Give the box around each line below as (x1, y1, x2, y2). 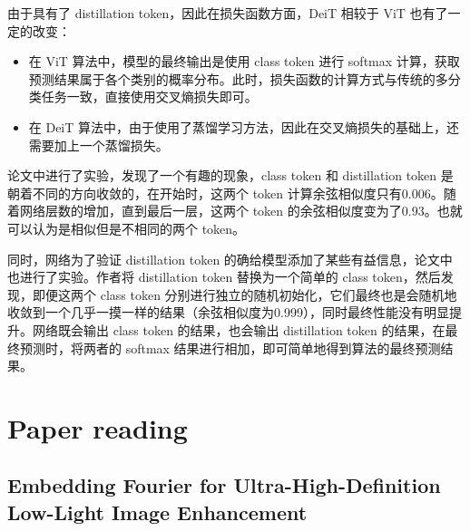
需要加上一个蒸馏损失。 (28, 135, 169, 154)
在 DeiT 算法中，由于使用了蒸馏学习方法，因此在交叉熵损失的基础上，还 (28, 117, 460, 136)
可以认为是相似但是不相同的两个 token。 (7, 218, 246, 237)
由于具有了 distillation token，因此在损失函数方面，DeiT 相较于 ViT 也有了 (7, 4, 448, 22)
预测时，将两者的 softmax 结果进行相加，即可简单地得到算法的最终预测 (19, 338, 441, 357)
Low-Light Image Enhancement (7, 497, 308, 526)
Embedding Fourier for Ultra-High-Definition (7, 471, 441, 499)
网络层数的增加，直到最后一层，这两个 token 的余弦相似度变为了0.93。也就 (19, 201, 463, 220)
